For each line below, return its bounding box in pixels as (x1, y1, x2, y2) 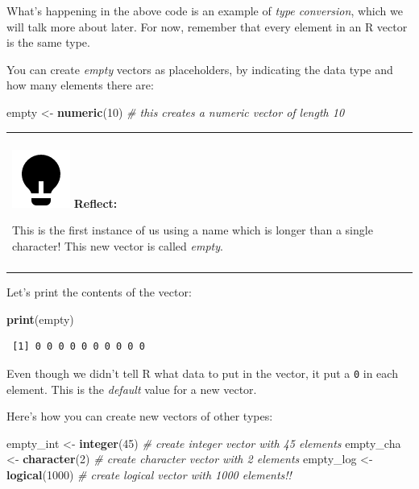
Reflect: (73, 194, 118, 211)
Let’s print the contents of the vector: (6, 284, 192, 300)
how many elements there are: (6, 77, 154, 93)
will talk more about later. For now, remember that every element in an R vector (6, 18, 408, 35)
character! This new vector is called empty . (12, 237, 223, 254)
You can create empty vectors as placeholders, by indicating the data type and (6, 60, 393, 77)
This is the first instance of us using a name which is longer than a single (12, 222, 373, 238)
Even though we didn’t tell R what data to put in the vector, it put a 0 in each (6, 364, 398, 381)
